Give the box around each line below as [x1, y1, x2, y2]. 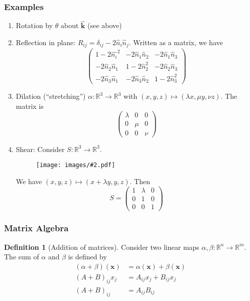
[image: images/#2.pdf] [36, 162, 115, 169]
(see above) [87, 20, 122, 31]
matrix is [16, 100, 44, 111]
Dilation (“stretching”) [16, 91, 86, 101]
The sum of [4, 251, 39, 262]
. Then [130, 176, 150, 186]
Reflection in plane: [16, 37, 76, 48]
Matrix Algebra [4, 222, 69, 234]
